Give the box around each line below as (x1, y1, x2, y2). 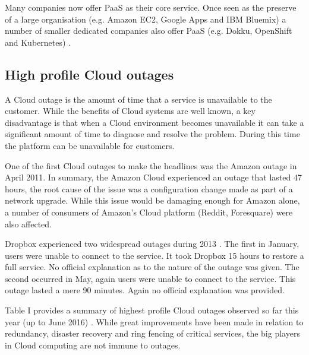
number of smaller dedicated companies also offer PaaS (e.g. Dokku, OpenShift (5, 24, 292, 37)
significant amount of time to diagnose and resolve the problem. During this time (5, 128, 300, 140)
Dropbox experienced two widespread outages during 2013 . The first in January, (5, 237, 299, 250)
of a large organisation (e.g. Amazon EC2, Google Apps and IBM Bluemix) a (5, 12, 286, 25)
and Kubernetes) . (5, 36, 71, 48)
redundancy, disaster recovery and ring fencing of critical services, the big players (5, 327, 300, 340)
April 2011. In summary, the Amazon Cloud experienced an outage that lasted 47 (5, 171, 302, 183)
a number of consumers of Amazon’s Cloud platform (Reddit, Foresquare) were (5, 205, 293, 218)
